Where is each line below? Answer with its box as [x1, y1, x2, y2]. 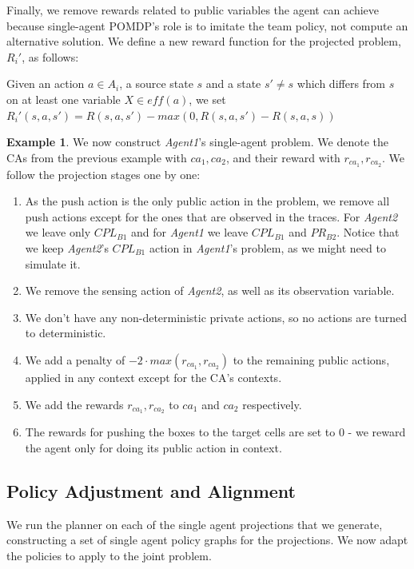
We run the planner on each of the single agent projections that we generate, [6, 515, 383, 532]
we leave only [25, 224, 91, 241]
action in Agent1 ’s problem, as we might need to [149, 239, 386, 256]
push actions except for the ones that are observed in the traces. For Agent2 [25, 208, 398, 225]
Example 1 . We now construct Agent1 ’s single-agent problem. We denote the [6, 133, 388, 150]
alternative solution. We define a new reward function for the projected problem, [6, 33, 401, 50]
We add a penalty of [25, 351, 125, 368]
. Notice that [336, 224, 400, 241]
